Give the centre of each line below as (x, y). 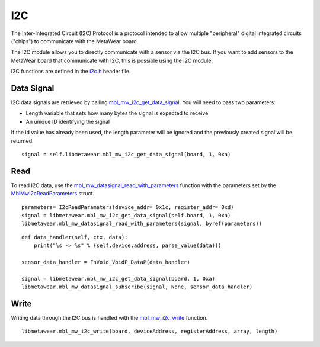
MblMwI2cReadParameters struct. (53, 194)
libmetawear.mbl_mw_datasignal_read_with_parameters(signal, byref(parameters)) (142, 224)
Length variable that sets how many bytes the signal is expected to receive (117, 113)
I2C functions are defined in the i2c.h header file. (71, 72)
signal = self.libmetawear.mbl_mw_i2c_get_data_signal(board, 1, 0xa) (126, 154)
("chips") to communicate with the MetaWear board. (75, 41)
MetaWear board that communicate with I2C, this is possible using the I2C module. (112, 60)
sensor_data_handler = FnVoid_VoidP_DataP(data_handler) (106, 262)
